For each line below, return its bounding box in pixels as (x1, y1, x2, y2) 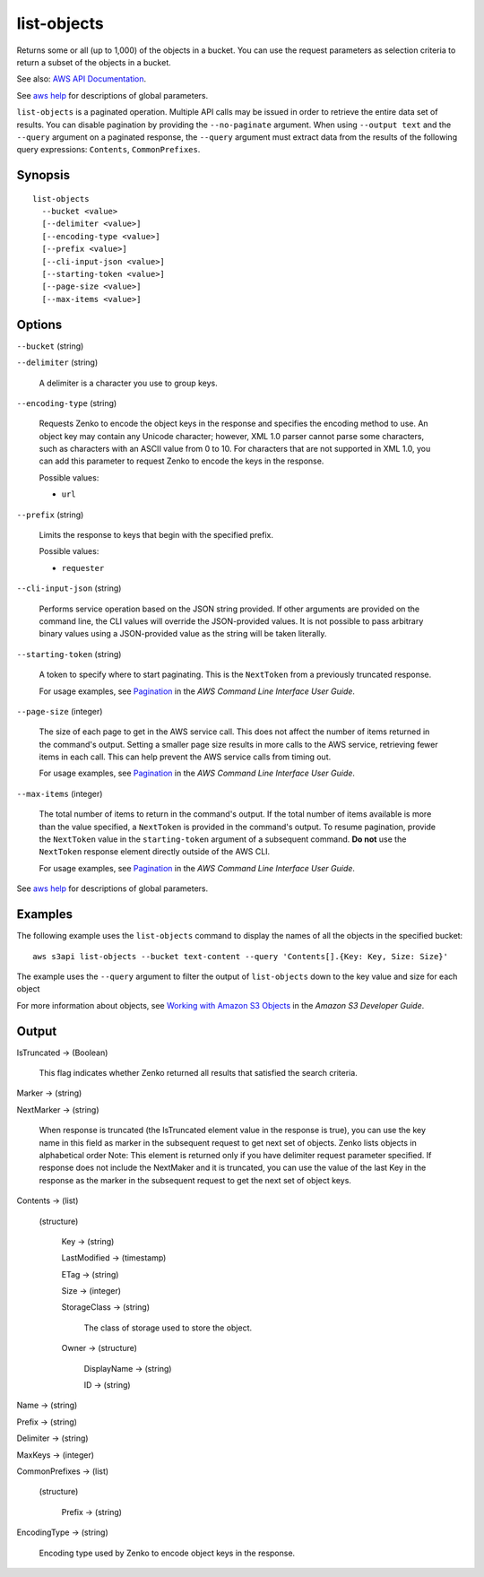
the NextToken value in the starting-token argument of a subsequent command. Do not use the (39, 834, 407, 845)
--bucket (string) (16, 341, 84, 351)
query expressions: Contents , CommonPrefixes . (16, 144, 201, 155)
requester (61, 563, 105, 573)
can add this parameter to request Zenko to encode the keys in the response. (39, 455, 324, 466)
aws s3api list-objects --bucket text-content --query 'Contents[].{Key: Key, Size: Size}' (32, 951, 448, 961)
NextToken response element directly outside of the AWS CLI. (39, 846, 271, 857)
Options (16, 316, 63, 332)
